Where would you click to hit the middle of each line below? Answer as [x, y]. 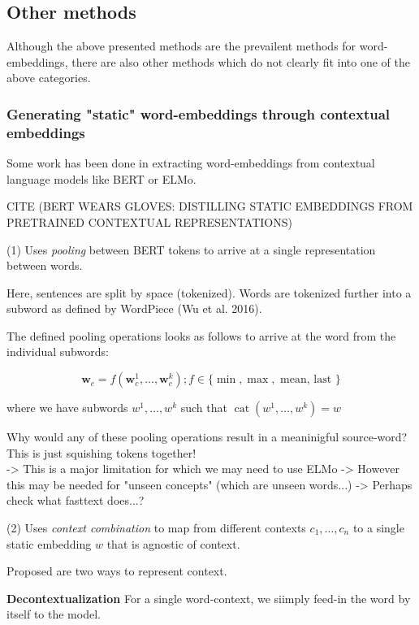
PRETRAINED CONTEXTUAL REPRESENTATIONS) [149, 221]
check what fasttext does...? [76, 500]
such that [204, 408]
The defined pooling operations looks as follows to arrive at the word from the [201, 335]
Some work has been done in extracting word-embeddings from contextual [191, 163]
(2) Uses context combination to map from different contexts [156, 528]
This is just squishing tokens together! [102, 452]
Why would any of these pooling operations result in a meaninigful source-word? [207, 437]
